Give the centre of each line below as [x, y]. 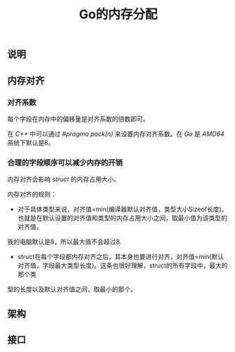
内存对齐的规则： [32, 194]
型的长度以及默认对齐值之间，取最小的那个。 [72, 289]
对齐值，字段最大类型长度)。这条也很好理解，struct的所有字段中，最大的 [122, 265]
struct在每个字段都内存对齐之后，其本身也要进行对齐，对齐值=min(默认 [121, 257]
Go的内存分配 [118, 14]
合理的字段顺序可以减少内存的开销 [65, 163]
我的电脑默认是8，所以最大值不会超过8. [64, 242]
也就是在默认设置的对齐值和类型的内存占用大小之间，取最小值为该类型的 [122, 218]
